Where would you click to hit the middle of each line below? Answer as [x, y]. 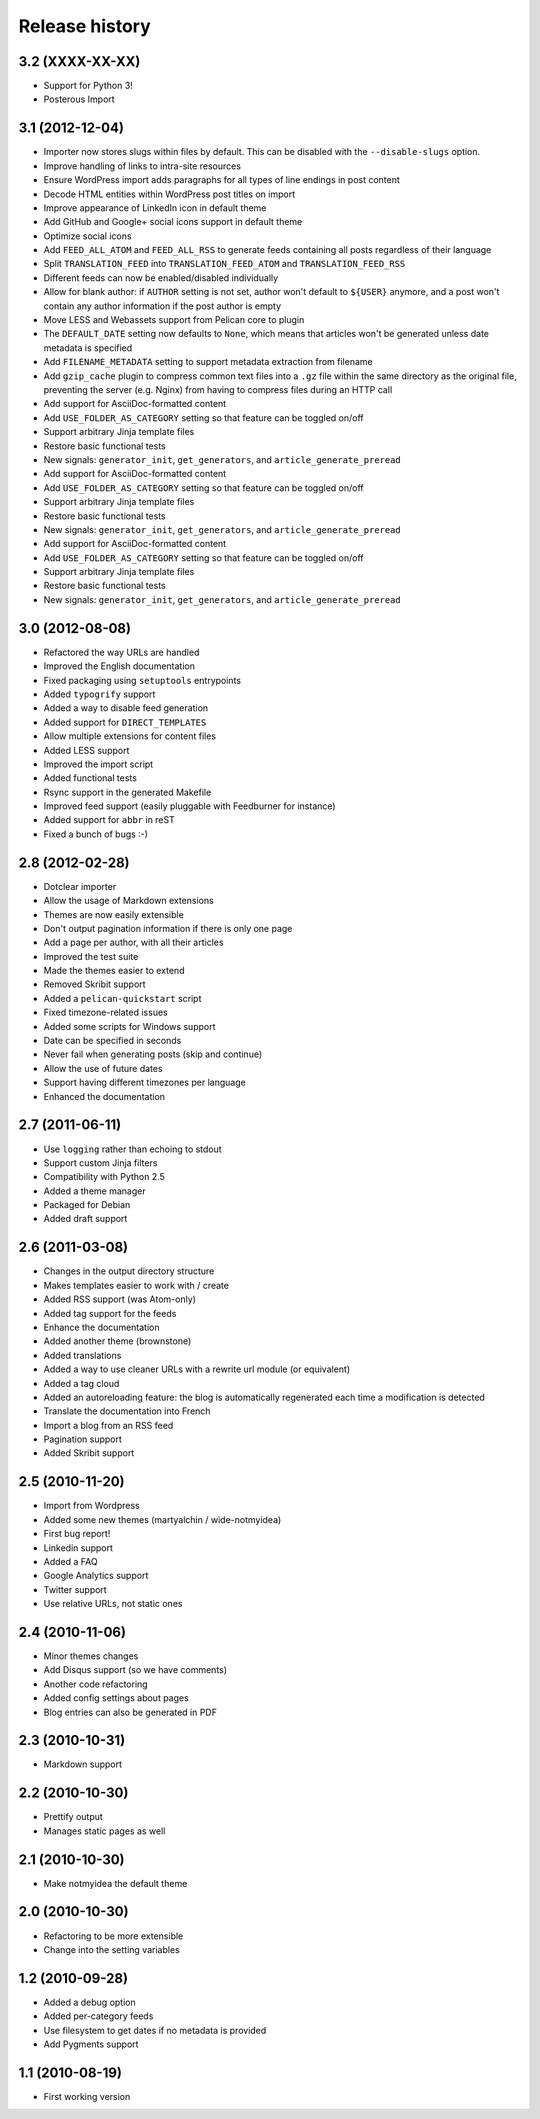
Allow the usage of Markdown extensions [128, 901]
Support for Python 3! [88, 86]
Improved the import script [98, 764]
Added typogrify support [99, 694]
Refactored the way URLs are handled [121, 652]
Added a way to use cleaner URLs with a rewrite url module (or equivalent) [197, 1369]
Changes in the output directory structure [129, 1271]
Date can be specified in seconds [112, 1041]
